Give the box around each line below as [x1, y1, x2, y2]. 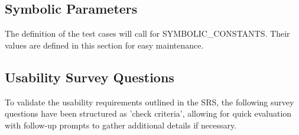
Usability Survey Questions [5, 67, 174, 86]
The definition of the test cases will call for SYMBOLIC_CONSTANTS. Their [5, 27, 290, 40]
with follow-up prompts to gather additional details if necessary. [5, 118, 237, 131]
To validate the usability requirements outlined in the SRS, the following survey [5, 95, 294, 108]
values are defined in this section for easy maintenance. [5, 38, 204, 51]
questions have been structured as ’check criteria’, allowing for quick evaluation [5, 107, 292, 120]
